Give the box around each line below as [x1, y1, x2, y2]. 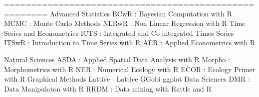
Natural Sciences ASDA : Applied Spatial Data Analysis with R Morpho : [4, 54, 230, 64]
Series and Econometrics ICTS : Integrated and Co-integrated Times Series [4, 27, 234, 38]
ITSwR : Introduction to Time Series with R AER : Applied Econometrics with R [4, 37, 256, 48]
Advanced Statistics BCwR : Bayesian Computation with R [49, 8, 232, 18]
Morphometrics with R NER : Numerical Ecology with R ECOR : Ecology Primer [4, 64, 256, 74]
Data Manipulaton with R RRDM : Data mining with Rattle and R [4, 83, 212, 94]
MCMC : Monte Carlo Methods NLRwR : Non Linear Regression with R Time [4, 18, 246, 28]
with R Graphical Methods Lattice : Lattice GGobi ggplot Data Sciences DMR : [4, 74, 250, 84]
